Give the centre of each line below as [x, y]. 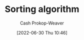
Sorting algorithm [42, 9]
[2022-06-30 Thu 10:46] [42, 32]
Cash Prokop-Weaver [42, 23]
